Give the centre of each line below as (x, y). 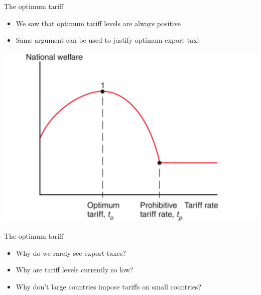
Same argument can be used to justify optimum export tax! (107, 40)
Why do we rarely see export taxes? (71, 253)
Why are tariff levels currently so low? (75, 270)
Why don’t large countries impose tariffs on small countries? (108, 286)
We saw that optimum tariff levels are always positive (98, 23)
